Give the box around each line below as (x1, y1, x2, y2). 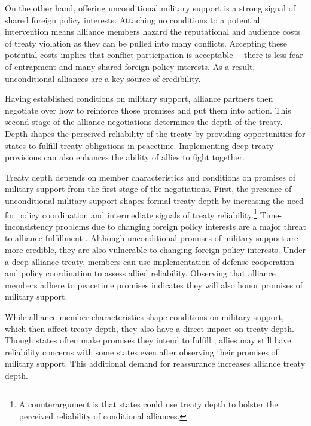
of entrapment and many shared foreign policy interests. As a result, (5, 60, 255, 72)
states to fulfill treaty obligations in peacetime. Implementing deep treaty (5, 139, 274, 151)
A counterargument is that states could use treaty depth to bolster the (19, 398, 278, 410)
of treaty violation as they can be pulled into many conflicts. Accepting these (5, 36, 287, 49)
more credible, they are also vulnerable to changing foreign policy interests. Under (5, 243, 306, 255)
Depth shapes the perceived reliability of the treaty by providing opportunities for (5, 127, 306, 139)
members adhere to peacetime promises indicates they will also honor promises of (5, 278, 303, 291)
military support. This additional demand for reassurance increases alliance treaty (5, 357, 306, 370)
